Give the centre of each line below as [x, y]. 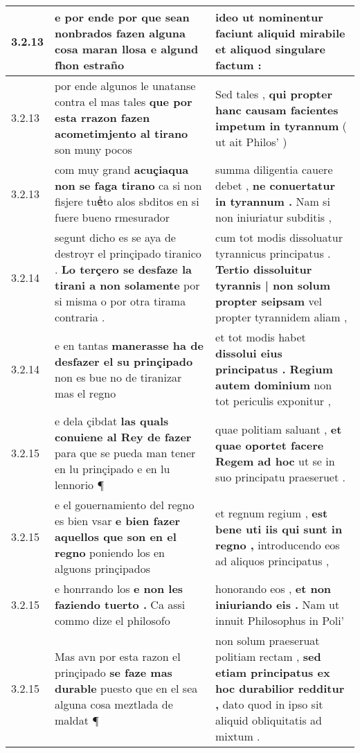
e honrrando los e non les [119, 588]
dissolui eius [249, 353]
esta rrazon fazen [102, 117]
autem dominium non [274, 385]
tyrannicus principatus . [273, 253]
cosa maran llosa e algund [127, 49]
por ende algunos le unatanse [125, 86]
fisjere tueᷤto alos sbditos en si [127, 201]
